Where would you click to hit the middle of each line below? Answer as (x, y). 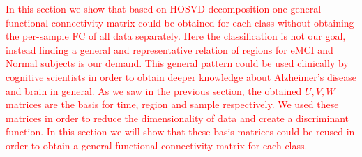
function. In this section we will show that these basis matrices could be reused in (180, 132)
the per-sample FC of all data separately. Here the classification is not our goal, (176, 36)
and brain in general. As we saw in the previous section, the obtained (154, 90)
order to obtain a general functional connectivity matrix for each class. (157, 145)
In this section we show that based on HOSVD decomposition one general (164, 8)
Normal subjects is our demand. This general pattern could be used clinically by (177, 63)
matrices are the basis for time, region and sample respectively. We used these (172, 104)
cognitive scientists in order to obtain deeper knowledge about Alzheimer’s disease (181, 76)
